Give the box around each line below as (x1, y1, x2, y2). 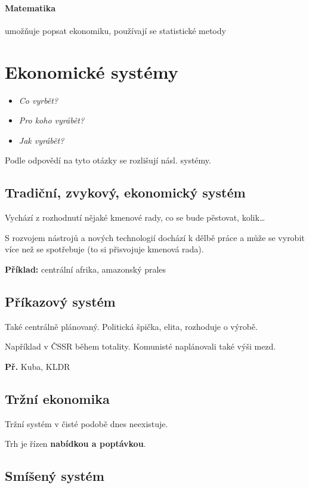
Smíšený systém (5, 467, 104, 485)
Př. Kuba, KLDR (5, 360, 70, 372)
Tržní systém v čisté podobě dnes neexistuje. (5, 417, 168, 430)
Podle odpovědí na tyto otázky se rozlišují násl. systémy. (5, 154, 211, 166)
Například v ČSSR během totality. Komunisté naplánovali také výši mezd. (5, 340, 276, 353)
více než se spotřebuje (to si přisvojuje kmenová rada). (5, 243, 204, 255)
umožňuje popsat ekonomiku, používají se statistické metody (5, 24, 226, 36)
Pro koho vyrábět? (18, 114, 85, 126)
